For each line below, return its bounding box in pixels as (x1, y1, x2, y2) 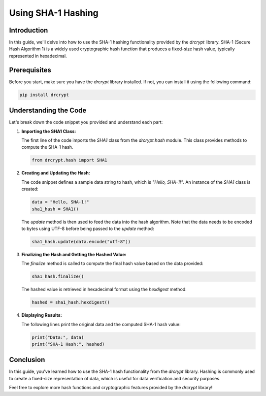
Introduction (9, 26, 48, 34)
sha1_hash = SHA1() (32, 206, 79, 212)
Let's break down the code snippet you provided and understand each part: (9, 119, 163, 125)
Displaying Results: (21, 312, 62, 318)
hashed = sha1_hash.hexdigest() (32, 299, 110, 305)
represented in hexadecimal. (9, 53, 67, 59)
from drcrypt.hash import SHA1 (32, 158, 108, 163)
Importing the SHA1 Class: (21, 128, 76, 134)
